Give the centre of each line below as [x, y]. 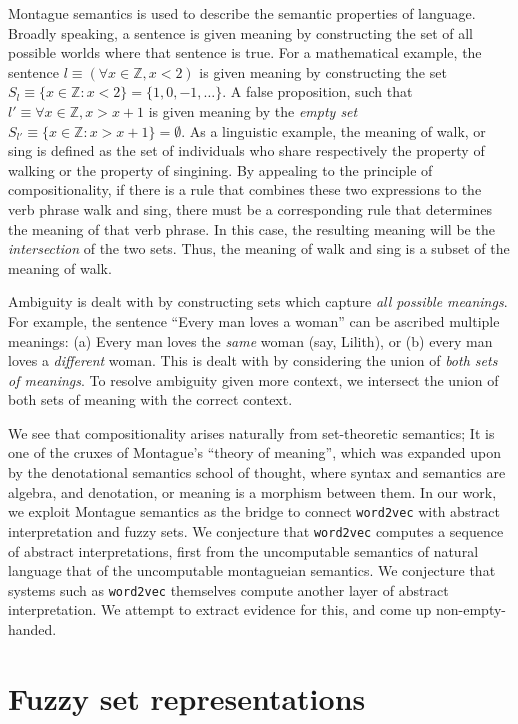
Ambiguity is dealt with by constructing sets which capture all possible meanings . [258, 301]
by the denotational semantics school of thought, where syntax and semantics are [257, 472]
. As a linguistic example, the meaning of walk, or [333, 130]
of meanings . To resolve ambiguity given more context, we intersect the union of [253, 379]
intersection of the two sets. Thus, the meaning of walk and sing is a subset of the [259, 248]
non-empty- [471, 609]
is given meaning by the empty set [253, 110]
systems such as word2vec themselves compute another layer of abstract [228, 589]
